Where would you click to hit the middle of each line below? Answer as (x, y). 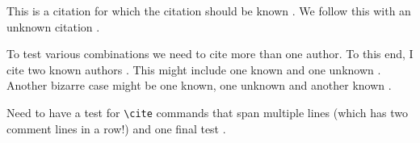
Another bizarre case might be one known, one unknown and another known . (199, 85)
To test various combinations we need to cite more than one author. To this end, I (210, 54)
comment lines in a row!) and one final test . (116, 128)
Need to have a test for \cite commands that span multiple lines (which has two (208, 112)
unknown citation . (53, 26)
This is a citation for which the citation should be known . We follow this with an (209, 11)
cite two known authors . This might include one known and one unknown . (194, 69)
